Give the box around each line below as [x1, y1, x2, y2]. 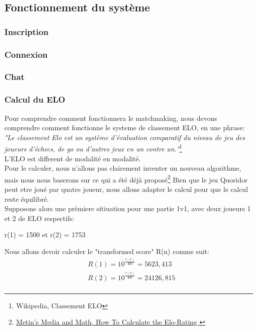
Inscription [4, 25, 49, 37]
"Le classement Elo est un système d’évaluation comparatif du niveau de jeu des [4, 132, 245, 142]
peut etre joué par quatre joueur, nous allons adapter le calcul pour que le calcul [4, 184, 248, 194]
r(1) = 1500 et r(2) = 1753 [4, 229, 86, 240]
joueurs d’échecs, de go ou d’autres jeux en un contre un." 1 [4, 142, 183, 153]
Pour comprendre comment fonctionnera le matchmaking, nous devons [4, 112, 218, 123]
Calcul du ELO [4, 93, 66, 106]
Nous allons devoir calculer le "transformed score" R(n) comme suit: [4, 246, 209, 256]
